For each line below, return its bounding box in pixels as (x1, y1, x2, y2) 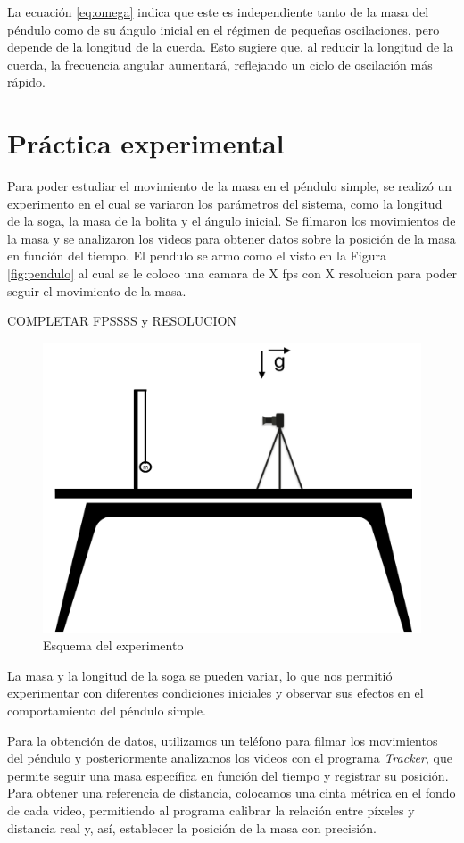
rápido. (7, 72, 46, 91)
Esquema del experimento (43, 636, 184, 655)
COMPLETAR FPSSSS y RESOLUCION (7, 311, 236, 330)
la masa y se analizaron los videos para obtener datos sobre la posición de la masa (7, 228, 456, 247)
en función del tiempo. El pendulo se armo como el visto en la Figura (7, 246, 386, 265)
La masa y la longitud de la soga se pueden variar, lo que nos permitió (7, 665, 393, 684)
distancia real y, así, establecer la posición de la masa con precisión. (7, 818, 377, 837)
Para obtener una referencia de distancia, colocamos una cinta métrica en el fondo (7, 783, 456, 802)
